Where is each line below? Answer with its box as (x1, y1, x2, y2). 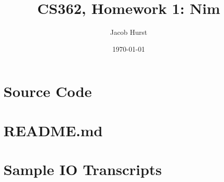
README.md (3, 120, 103, 140)
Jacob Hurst (110, 27, 148, 37)
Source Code (3, 81, 92, 101)
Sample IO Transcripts (3, 159, 162, 180)
